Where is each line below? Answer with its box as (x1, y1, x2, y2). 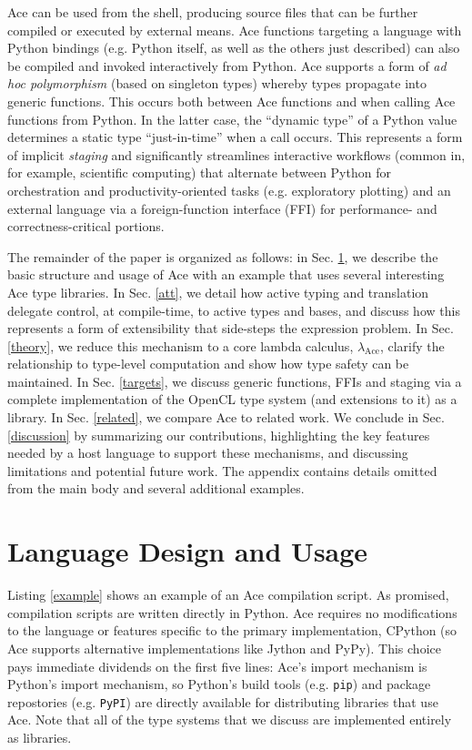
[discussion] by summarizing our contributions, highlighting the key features (7, 425, 430, 444)
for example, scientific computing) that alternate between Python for (7, 163, 391, 182)
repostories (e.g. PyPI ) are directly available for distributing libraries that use (7, 692, 438, 711)
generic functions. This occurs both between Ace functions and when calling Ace (7, 91, 456, 110)
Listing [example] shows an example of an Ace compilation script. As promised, (7, 585, 449, 604)
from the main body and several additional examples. (7, 479, 305, 498)
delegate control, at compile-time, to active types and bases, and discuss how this (7, 300, 460, 319)
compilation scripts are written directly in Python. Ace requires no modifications (7, 603, 457, 622)
